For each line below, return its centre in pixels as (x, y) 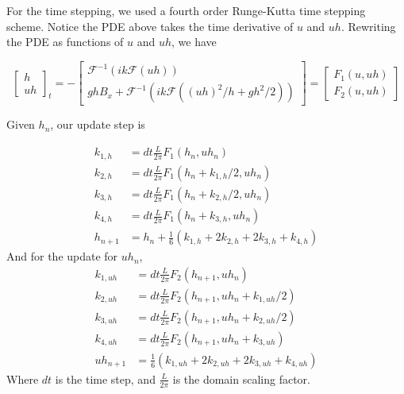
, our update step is (98, 124)
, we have (194, 42)
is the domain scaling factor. (241, 379)
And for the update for (62, 256)
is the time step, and (105, 379)
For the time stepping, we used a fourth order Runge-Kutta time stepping (186, 10)
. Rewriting (368, 26)
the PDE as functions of (65, 42)
